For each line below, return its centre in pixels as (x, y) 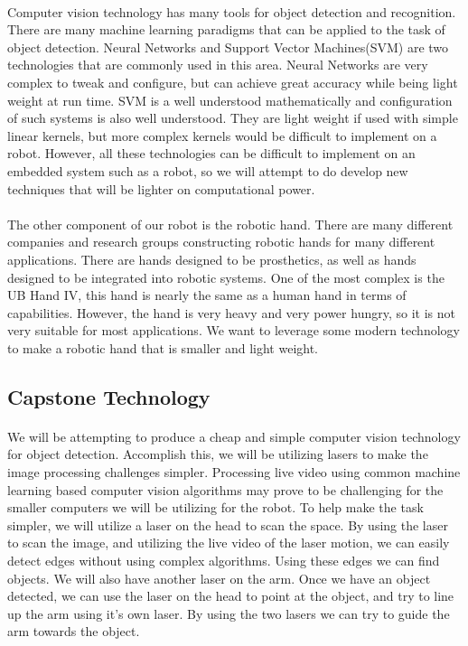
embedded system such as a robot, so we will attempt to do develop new (208, 170)
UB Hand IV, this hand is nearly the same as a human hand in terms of (207, 295)
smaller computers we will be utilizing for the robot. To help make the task (215, 507)
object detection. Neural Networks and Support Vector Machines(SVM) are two (228, 47)
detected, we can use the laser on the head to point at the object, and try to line (231, 596)
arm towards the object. (74, 631)
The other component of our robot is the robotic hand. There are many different (230, 224)
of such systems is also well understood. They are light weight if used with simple (233, 118)
